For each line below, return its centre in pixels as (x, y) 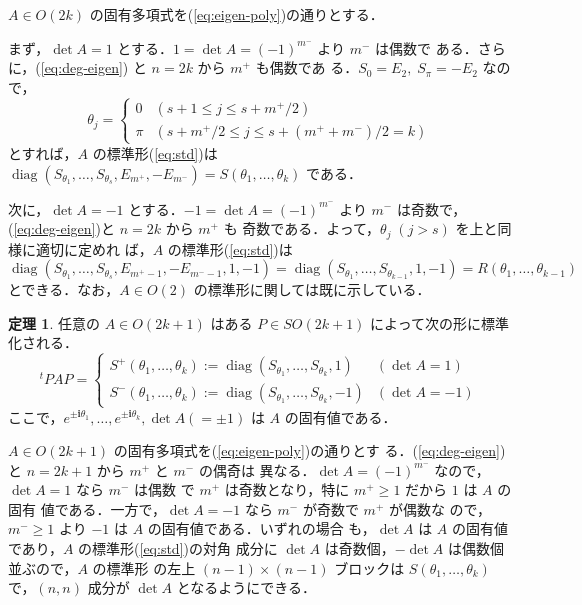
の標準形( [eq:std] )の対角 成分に (178, 548)
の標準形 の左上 (144, 567)
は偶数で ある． (426, 47)
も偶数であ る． (307, 67)
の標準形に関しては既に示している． (312, 289)
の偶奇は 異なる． (257, 469)
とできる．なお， (64, 289)
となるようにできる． (246, 587)
